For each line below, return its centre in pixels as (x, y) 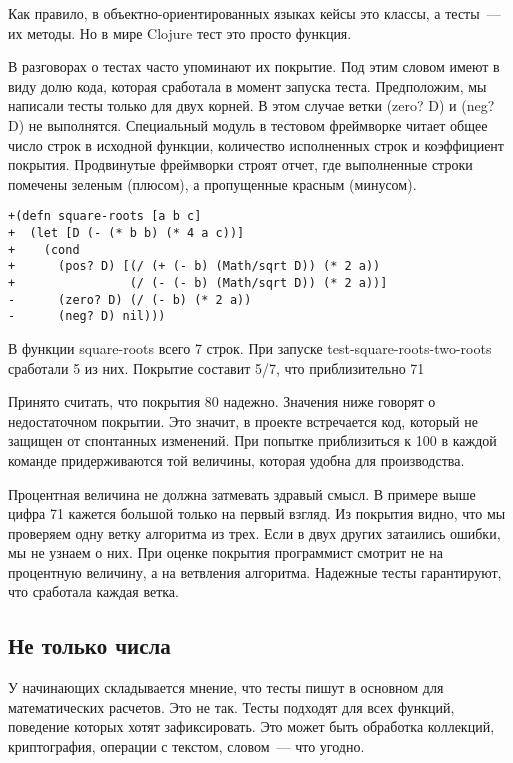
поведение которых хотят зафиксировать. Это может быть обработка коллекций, (251, 726)
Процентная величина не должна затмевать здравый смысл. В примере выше (242, 493)
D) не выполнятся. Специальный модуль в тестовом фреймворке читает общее (248, 124)
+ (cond (44, 249)
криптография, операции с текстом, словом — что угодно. (186, 746)
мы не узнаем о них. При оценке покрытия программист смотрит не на (225, 552)
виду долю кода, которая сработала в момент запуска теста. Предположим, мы (247, 85)
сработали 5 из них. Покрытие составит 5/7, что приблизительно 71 (216, 367)
